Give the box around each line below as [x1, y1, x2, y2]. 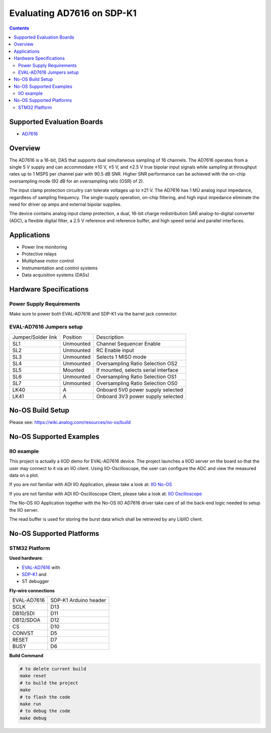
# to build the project [20, 680, 79, 686]
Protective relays [22, 251, 57, 257]
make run [20, 701, 42, 707]
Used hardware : [9, 555, 44, 561]
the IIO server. [9, 507, 39, 513]
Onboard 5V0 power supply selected [96, 386, 183, 393]
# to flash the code [20, 694, 70, 700]
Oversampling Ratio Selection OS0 [96, 379, 178, 386]
